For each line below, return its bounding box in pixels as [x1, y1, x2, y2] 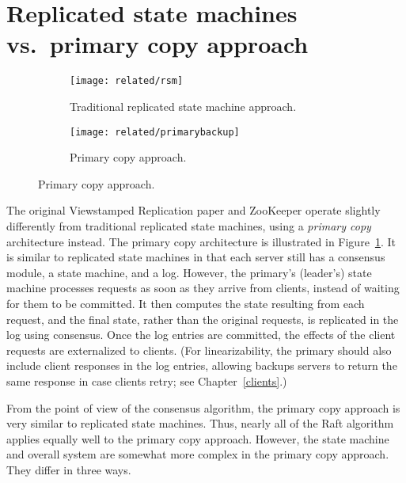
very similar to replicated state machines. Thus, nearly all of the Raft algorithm [6, 415, 394, 432]
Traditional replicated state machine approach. [70, 97, 297, 114]
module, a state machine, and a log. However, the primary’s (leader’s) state [6, 264, 372, 280]
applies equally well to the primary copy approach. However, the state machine [6, 430, 389, 447]
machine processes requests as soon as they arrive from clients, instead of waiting [6, 280, 400, 296]
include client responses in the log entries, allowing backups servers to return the [6, 357, 397, 374]
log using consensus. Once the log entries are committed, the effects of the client [6, 326, 396, 343]
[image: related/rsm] [70, 75, 184, 87]
